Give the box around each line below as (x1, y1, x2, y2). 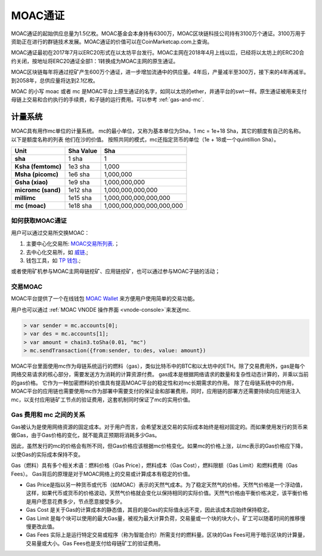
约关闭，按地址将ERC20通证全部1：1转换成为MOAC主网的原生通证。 (11, 57, 179, 64)
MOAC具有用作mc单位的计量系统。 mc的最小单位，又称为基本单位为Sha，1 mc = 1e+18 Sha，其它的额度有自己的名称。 (11, 127, 304, 134)
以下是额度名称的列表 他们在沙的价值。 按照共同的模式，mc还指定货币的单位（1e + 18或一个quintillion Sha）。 (11, 136, 280, 143)
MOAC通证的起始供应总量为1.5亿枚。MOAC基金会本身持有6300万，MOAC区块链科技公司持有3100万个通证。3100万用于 (11, 30, 306, 37)
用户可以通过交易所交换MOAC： (11, 229, 90, 236)
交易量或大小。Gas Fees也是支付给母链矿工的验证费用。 (26, 539, 164, 546)
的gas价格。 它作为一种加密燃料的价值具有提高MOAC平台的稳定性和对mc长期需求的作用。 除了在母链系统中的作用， (11, 379, 298, 386)
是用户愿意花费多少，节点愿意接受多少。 (26, 497, 125, 505)
